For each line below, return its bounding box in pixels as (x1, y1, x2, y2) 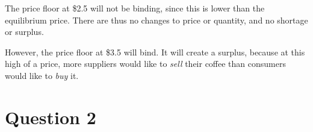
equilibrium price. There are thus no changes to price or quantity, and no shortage (5, 13, 308, 26)
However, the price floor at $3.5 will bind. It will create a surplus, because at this (5, 45, 305, 58)
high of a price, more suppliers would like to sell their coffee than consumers (5, 57, 286, 70)
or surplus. (5, 25, 44, 38)
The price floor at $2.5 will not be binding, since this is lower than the (5, 2, 265, 14)
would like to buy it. (5, 69, 79, 81)
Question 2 (5, 104, 96, 129)
